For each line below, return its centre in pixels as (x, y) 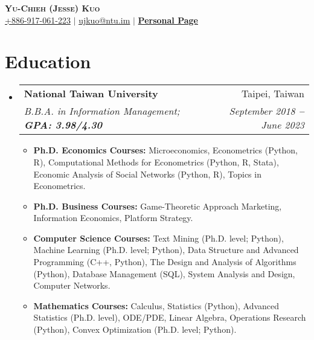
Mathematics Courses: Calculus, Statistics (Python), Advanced (156, 305)
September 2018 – (267, 111)
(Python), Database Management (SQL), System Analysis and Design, (164, 273)
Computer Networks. (72, 285)
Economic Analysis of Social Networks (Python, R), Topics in (147, 174)
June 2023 (283, 125)
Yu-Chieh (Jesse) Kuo (53, 8)
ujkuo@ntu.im (104, 20)
